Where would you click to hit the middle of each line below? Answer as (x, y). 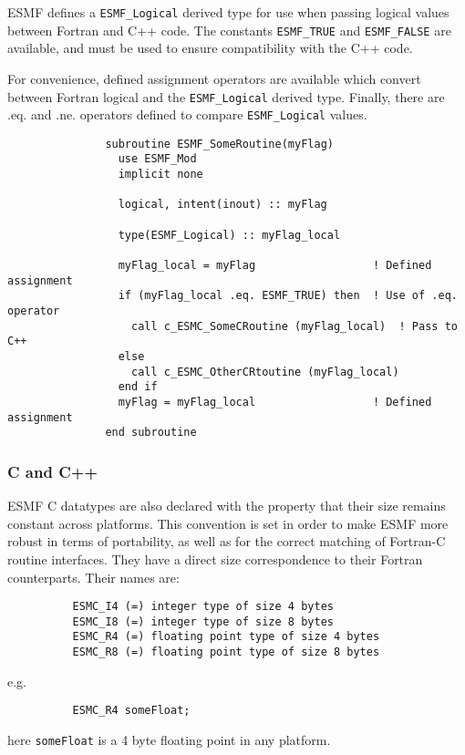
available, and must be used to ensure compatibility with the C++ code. (210, 48)
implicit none (160, 175)
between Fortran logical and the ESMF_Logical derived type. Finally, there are (226, 96)
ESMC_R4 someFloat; (131, 711)
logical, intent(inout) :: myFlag (222, 205)
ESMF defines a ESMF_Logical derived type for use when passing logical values (228, 12)
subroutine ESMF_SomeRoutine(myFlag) (219, 144)
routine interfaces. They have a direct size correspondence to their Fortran (215, 558)
